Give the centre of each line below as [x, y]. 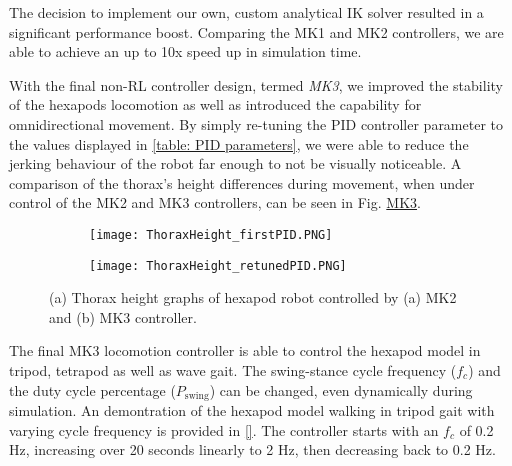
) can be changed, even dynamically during [341, 389]
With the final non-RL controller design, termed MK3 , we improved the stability [256, 84]
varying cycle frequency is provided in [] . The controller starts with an [224, 429]
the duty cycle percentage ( [92, 389]
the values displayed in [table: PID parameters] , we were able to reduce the [239, 143]
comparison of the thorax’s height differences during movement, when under [242, 182]
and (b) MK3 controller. [123, 316]
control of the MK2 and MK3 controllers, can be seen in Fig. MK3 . [215, 202]
